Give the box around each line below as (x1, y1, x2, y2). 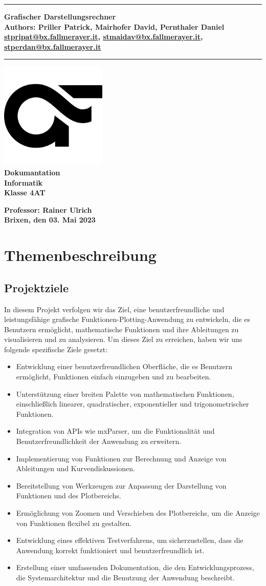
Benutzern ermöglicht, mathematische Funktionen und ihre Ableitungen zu (4, 324, 239, 334)
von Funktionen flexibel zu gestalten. (16, 517, 132, 528)
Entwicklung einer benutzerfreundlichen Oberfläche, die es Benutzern (16, 361, 233, 372)
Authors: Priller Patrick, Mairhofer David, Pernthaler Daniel (4, 21, 225, 32)
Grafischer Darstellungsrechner (4, 11, 116, 22)
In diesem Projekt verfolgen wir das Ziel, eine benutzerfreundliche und (4, 304, 225, 314)
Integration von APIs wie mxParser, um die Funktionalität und (16, 426, 215, 436)
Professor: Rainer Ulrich (4, 204, 92, 215)
